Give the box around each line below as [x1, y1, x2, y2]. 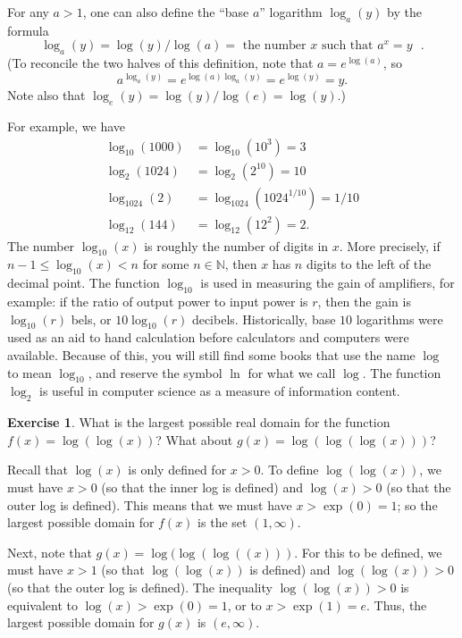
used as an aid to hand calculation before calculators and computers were [7, 328, 409, 347]
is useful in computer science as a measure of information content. [39, 382, 400, 400]
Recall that [7, 460, 68, 479]
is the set [197, 513, 248, 532]
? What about [155, 430, 233, 449]
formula [7, 21, 49, 39]
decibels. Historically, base [191, 309, 336, 328]
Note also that [7, 86, 86, 105]
